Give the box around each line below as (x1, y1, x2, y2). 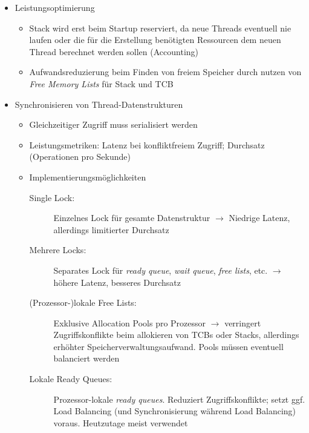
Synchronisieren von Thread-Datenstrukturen (15, 98, 183, 110)
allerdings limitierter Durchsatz (53, 223, 169, 236)
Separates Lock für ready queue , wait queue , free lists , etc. (53, 263, 268, 276)
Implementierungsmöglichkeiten (29, 170, 146, 183)
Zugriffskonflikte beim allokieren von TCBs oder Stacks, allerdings (53, 328, 299, 341)
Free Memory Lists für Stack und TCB (29, 77, 174, 90)
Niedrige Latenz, (229, 211, 290, 224)
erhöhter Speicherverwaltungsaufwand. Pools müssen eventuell (53, 340, 284, 352)
